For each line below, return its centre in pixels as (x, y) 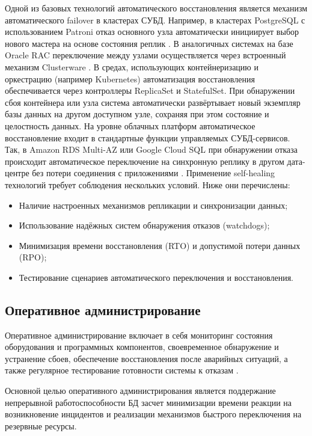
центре (17, 173)
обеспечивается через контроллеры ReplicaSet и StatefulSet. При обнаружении (150, 91)
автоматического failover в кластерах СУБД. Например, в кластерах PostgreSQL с (155, 20)
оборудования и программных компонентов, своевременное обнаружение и (142, 347)
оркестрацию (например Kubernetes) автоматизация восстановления (130, 78)
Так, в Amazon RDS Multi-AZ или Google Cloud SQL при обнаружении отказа (151, 149)
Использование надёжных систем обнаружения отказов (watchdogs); (144, 225)
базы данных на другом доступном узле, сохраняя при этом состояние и (137, 114)
